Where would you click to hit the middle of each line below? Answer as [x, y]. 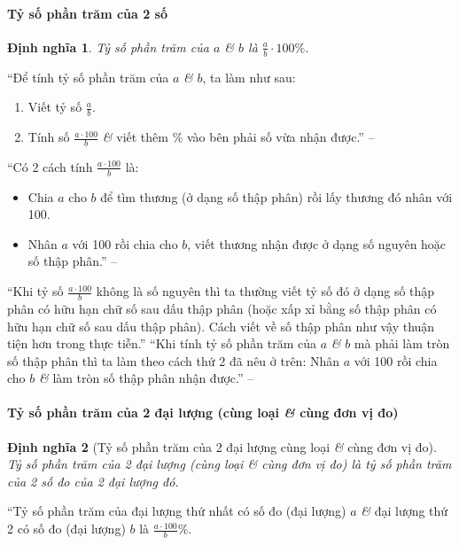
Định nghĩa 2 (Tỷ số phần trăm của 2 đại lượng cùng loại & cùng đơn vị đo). [222, 446]
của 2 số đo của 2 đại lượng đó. [93, 481]
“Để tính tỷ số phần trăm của [88, 77]
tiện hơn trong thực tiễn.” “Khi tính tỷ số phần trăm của [162, 343]
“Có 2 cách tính [50, 166]
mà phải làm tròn [402, 343]
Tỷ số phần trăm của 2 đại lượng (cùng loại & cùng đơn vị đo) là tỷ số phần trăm [229, 464]
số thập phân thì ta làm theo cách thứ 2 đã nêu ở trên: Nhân [174, 360]
